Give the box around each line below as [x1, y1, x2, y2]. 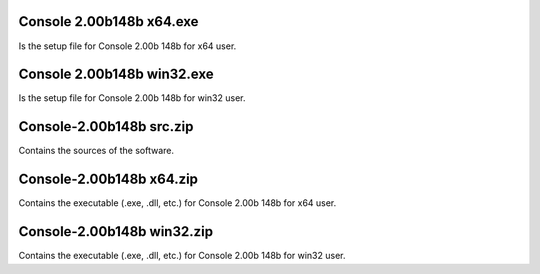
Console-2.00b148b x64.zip [18, 171, 199, 188]
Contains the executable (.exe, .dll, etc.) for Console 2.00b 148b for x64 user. [18, 197, 337, 209]
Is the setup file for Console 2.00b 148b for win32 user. [18, 92, 246, 104]
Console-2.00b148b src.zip [18, 118, 194, 135]
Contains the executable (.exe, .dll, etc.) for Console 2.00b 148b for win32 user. [18, 250, 346, 262]
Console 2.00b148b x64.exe [18, 13, 199, 30]
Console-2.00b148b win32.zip [18, 223, 214, 240]
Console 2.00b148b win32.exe [18, 66, 214, 83]
